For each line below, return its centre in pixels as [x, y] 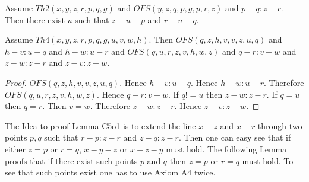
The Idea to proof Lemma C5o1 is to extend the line [100, 125]
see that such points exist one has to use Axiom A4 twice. [110, 172]
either [15, 149]
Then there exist [35, 19]
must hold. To [268, 160]
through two [280, 125]
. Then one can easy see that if [235, 137]
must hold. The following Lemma [226, 149]
